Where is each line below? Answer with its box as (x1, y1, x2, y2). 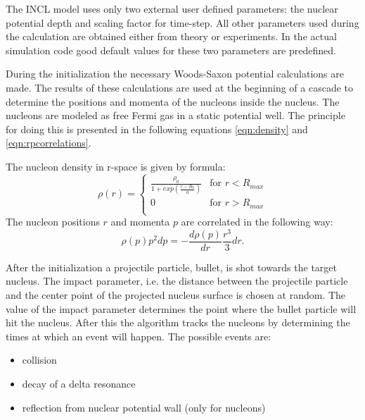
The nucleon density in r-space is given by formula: (6, 159, 226, 173)
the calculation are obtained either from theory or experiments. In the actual (6, 29, 337, 44)
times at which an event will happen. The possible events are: (6, 328, 271, 343)
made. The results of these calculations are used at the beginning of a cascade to (6, 80, 353, 94)
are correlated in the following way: (181, 214, 333, 229)
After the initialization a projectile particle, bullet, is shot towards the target (6, 259, 338, 274)
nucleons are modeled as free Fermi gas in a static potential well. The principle (6, 108, 345, 123)
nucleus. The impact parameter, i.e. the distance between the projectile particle (6, 273, 348, 288)
